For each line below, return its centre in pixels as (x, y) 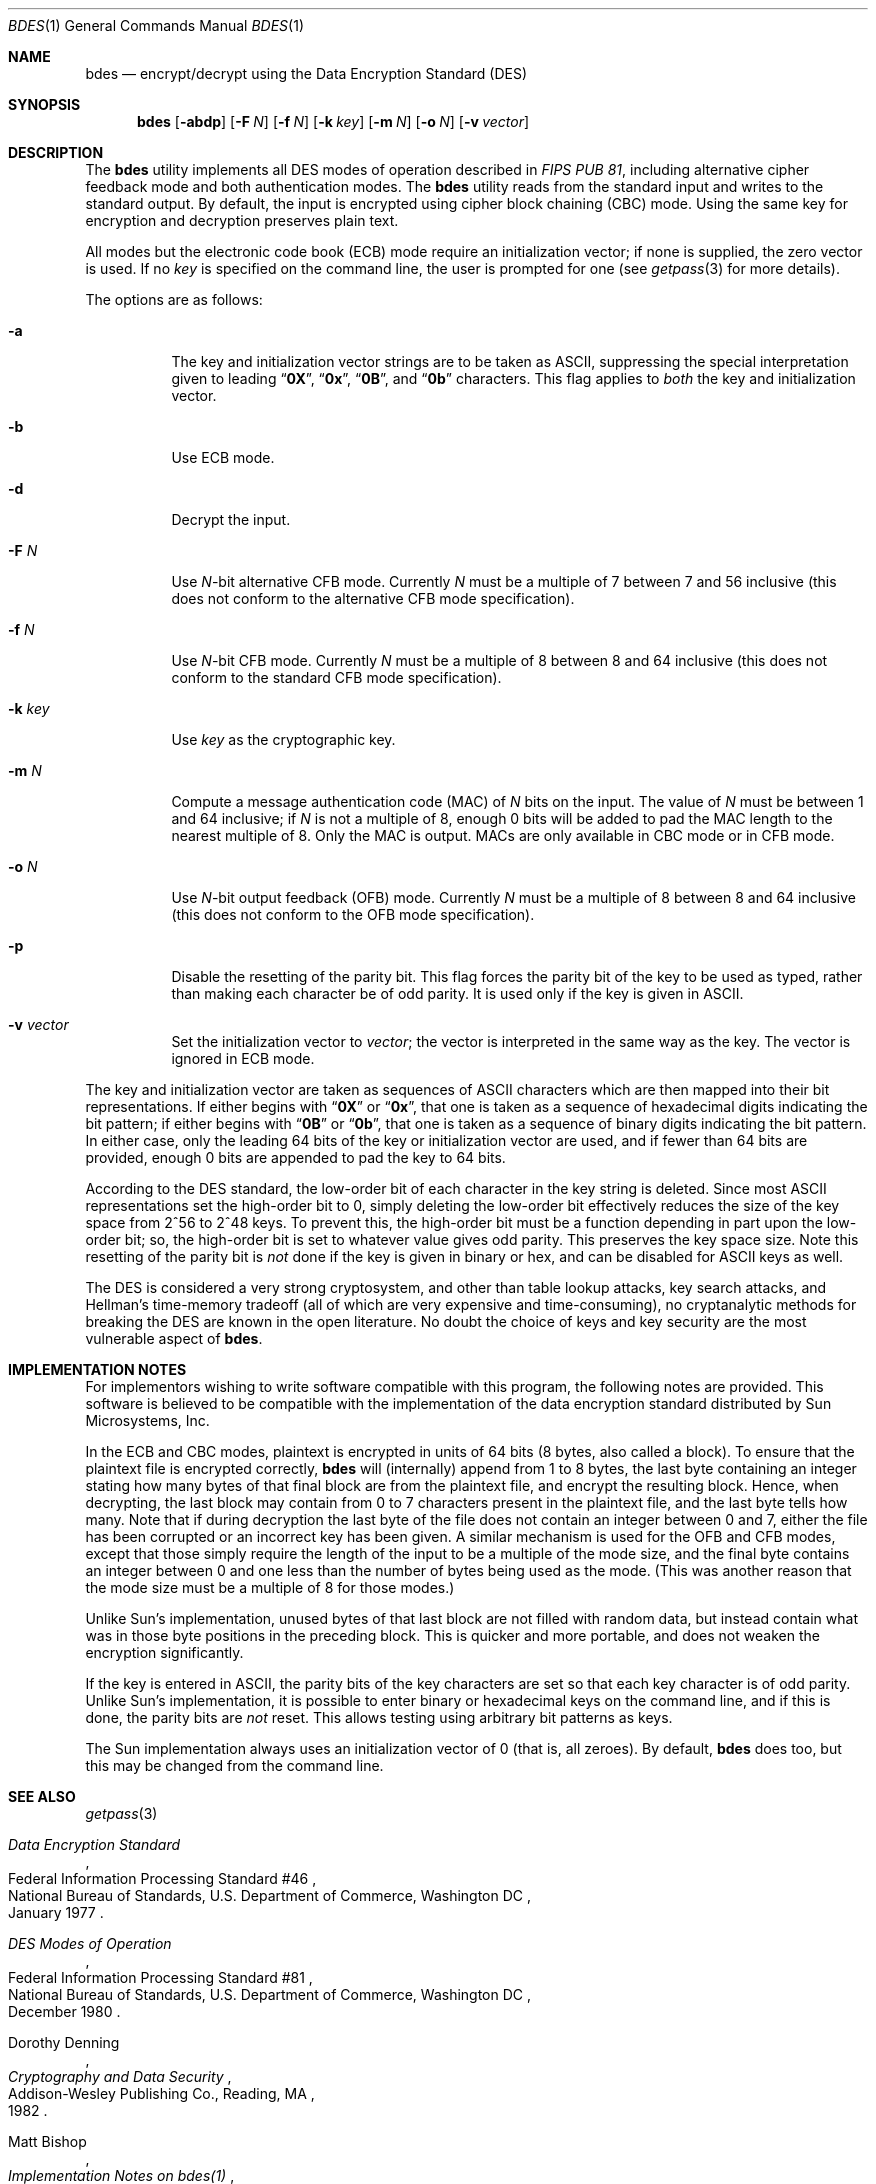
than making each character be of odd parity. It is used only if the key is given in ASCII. (457, 993)
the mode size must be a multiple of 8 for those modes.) (270, 1587)
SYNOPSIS (44, 104)
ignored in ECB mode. (243, 1058)
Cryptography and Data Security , (120, 2076)
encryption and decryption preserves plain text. (242, 220)
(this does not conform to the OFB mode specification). (353, 914)
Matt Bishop (47, 2141)
